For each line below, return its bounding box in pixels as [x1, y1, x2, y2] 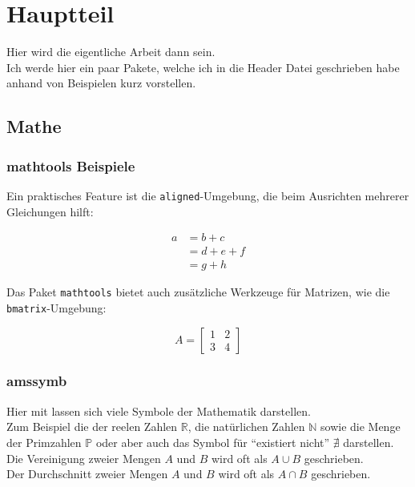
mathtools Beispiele [6, 155, 135, 175]
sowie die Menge [320, 418, 401, 435]
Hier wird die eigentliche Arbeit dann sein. [6, 43, 216, 60]
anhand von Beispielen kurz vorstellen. [6, 74, 196, 91]
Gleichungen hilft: [6, 203, 94, 219]
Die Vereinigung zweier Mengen [6, 449, 161, 466]
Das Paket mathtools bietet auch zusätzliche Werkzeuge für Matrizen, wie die [6, 284, 390, 300]
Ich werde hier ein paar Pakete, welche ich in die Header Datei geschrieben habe [6, 58, 400, 75]
